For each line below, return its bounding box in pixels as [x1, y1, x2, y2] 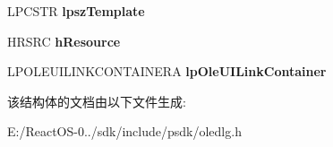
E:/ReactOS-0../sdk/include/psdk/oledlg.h [7, 122, 242, 141]
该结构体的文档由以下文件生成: [7, 91, 186, 110]
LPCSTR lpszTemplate [7, 2, 145, 20]
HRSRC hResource [7, 31, 121, 50]
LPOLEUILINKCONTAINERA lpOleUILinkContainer [7, 62, 327, 81]
